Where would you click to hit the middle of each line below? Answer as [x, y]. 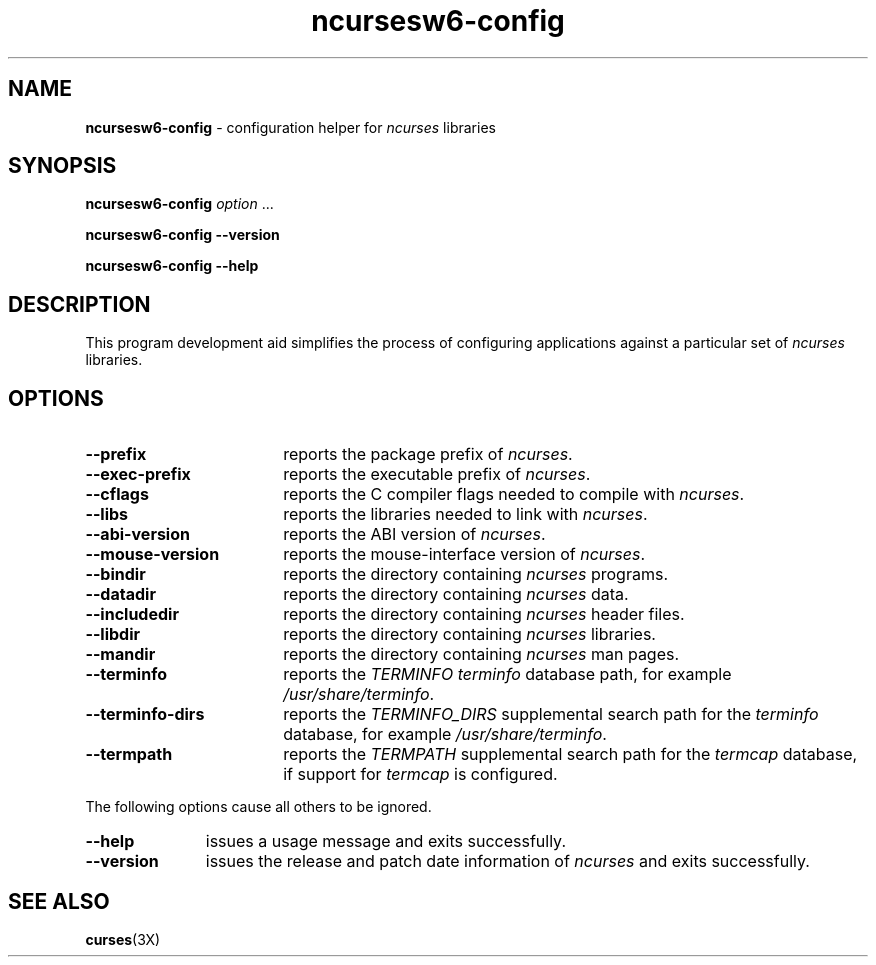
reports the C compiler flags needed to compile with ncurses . [514, 494]
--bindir [115, 574]
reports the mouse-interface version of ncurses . [464, 554]
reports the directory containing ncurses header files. [484, 614]
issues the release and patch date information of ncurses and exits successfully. [507, 861]
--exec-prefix [138, 474]
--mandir [120, 654]
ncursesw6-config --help [172, 266]
